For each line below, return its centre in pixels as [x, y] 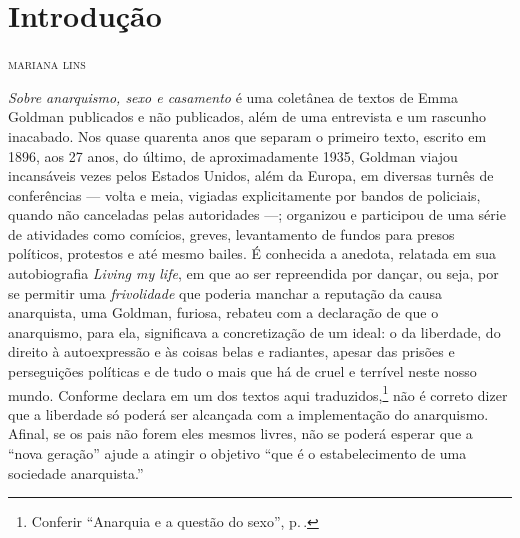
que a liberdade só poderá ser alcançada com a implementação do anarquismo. [248, 413]
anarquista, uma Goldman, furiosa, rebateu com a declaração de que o [223, 312]
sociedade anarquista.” [76, 472]
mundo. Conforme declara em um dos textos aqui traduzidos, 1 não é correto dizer [258, 393]
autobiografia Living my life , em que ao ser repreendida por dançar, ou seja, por [253, 273]
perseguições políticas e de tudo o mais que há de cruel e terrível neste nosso [242, 371]
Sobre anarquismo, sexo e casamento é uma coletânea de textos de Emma [233, 96]
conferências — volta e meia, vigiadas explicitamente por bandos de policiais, [244, 194]
